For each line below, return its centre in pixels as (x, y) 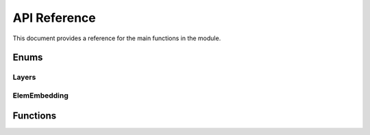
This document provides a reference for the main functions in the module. (117, 38)
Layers (24, 77)
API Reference (54, 18)
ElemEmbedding (40, 95)
